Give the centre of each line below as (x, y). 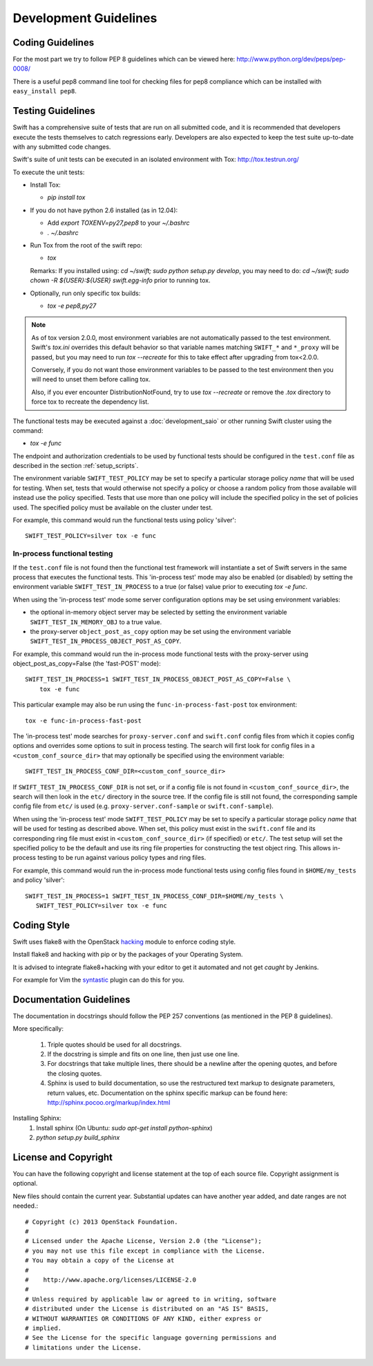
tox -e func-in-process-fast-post (83, 720)
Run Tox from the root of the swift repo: (86, 245)
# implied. (44, 1328)
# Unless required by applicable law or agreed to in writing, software (151, 1299)
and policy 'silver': (39, 880)
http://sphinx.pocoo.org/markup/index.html (109, 1102)
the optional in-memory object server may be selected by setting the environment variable (159, 612)
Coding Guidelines (54, 43)
